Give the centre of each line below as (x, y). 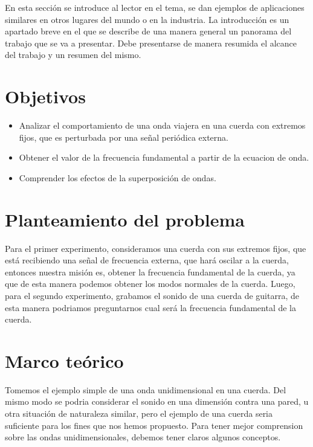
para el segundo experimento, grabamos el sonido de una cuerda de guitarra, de (152, 295)
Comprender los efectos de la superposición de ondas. (118, 177)
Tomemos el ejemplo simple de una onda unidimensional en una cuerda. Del (146, 389)
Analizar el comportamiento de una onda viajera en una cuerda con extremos (162, 125)
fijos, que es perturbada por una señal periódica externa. (124, 137)
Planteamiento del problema (125, 219)
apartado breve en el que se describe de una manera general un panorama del (148, 31)
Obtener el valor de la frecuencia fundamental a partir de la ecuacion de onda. (164, 157)
